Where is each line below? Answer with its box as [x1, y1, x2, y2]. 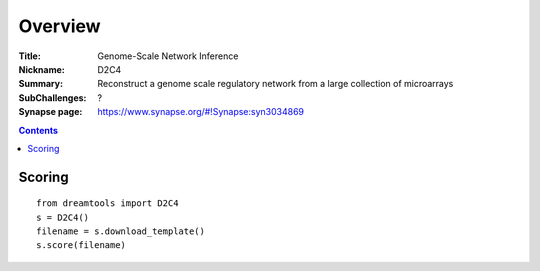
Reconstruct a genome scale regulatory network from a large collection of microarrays [97, 78, 454, 90]
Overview [18, 15, 101, 37]
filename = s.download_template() [36, 226, 205, 237]
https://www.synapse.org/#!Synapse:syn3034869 [97, 106, 305, 118]
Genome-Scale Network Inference [97, 50, 239, 62]
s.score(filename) [36, 240, 127, 251]
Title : [18, 50, 42, 62]
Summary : [18, 78, 64, 90]
